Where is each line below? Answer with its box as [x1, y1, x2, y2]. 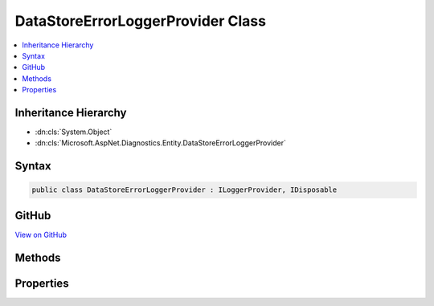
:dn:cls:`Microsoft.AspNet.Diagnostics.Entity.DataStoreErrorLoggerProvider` [35, 138, 287, 148]
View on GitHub [14, 230, 68, 239]
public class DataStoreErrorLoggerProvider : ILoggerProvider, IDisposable [31, 186, 338, 194]
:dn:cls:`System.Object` [35, 127, 113, 137]
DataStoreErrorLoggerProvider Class [14, 12, 267, 30]
